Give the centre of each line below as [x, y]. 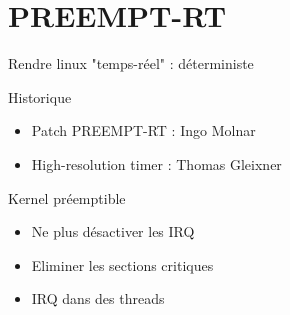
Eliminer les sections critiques [122, 264]
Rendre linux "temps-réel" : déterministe [131, 63]
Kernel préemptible [67, 197]
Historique [40, 96]
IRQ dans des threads [98, 298]
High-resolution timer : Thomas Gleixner [156, 163]
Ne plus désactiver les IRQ [113, 231]
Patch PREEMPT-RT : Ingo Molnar [143, 130]
